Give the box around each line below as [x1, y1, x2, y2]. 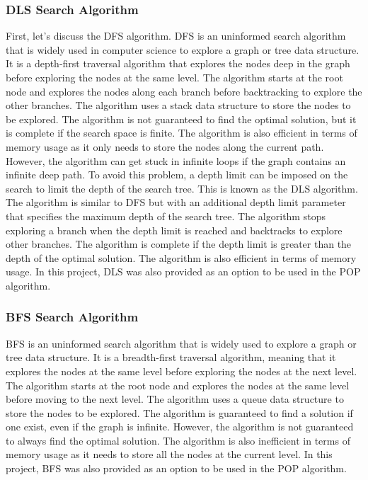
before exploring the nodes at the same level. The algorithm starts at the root [6, 70, 343, 84]
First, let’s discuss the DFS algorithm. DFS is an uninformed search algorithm [6, 28, 346, 43]
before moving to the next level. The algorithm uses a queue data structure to [6, 392, 344, 406]
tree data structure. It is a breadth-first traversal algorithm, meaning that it [6, 350, 336, 365]
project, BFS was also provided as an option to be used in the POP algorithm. [6, 461, 347, 476]
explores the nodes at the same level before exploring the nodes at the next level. [6, 363, 357, 378]
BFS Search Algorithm [6, 308, 139, 326]
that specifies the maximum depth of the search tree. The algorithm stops [6, 208, 326, 223]
